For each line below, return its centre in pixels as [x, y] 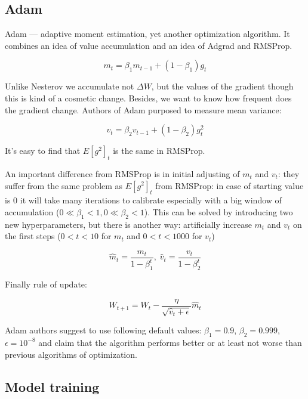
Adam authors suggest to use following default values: [103, 330]
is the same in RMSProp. [159, 151]
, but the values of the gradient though [222, 86]
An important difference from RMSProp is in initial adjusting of [122, 173]
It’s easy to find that [43, 151]
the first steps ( [33, 236]
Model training [52, 386]
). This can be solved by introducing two [218, 211]
